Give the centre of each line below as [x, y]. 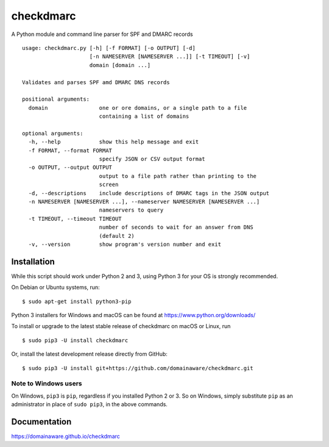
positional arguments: [56, 99]
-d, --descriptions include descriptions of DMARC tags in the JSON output [149, 193]
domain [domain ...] [120, 65]
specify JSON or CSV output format [152, 159]
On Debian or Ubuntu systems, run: [55, 287]
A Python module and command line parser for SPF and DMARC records [102, 34]
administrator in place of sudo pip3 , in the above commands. [89, 404]
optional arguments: [53, 133]
